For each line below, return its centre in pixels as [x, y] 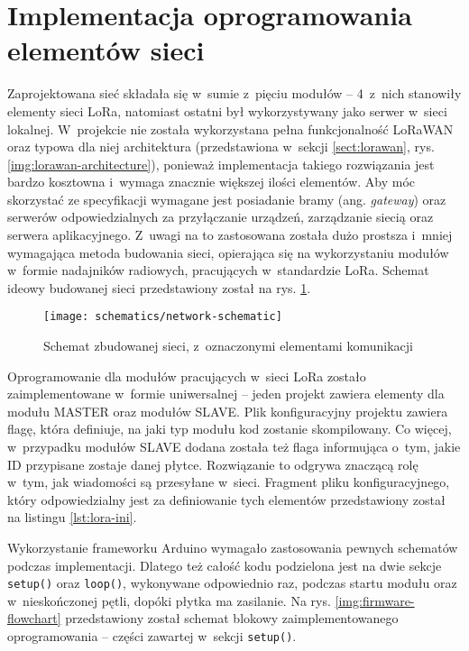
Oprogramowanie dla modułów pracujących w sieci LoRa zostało [187, 376]
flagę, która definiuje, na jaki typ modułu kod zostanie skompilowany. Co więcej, [230, 429]
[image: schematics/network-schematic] [163, 317]
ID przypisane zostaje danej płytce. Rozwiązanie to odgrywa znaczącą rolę [213, 464]
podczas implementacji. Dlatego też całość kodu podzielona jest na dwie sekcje [225, 565]
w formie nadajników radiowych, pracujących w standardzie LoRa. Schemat [218, 270]
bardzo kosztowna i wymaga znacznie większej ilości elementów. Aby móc [212, 182]
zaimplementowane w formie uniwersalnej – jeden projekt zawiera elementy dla [226, 394]
